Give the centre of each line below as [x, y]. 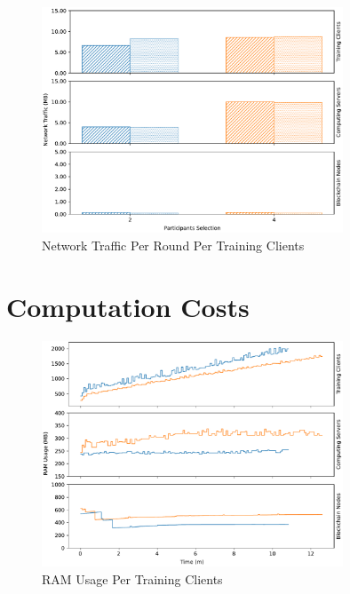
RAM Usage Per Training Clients [132, 578]
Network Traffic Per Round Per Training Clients [173, 245]
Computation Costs [128, 306]
